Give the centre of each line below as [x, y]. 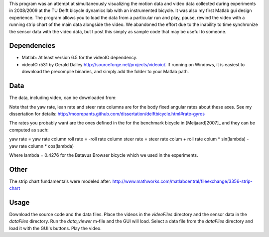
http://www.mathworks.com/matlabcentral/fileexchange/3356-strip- [182, 181]
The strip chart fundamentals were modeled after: [60, 181]
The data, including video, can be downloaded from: [63, 98]
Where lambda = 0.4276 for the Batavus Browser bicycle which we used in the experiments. [104, 155]
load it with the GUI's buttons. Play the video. [56, 228]
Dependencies [32, 46]
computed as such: [29, 130]
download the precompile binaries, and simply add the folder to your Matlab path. [105, 72]
